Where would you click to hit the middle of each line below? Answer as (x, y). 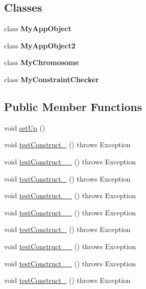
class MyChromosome (42, 62)
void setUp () (25, 127)
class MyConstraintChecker (52, 79)
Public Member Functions (73, 106)
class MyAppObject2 (40, 45)
